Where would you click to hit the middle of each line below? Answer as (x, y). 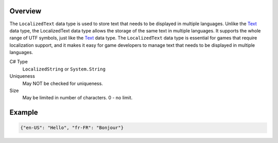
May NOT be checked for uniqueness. (63, 83)
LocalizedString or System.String (64, 69)
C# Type (19, 62)
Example (24, 112)
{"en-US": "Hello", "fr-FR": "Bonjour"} (72, 128)
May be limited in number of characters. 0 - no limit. (77, 98)
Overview (25, 11)
